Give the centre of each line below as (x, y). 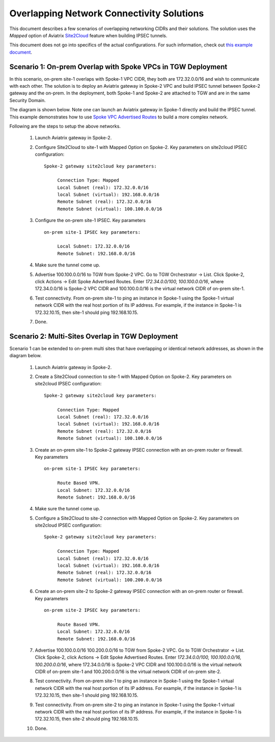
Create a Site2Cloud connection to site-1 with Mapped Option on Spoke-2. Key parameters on (133, 377)
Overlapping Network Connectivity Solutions (107, 13)
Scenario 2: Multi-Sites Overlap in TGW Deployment (94, 336)
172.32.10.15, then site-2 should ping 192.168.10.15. (87, 719)
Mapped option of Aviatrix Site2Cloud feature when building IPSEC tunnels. (88, 35)
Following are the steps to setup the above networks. (65, 126)
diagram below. (25, 356)
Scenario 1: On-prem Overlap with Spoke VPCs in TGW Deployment (118, 67)
